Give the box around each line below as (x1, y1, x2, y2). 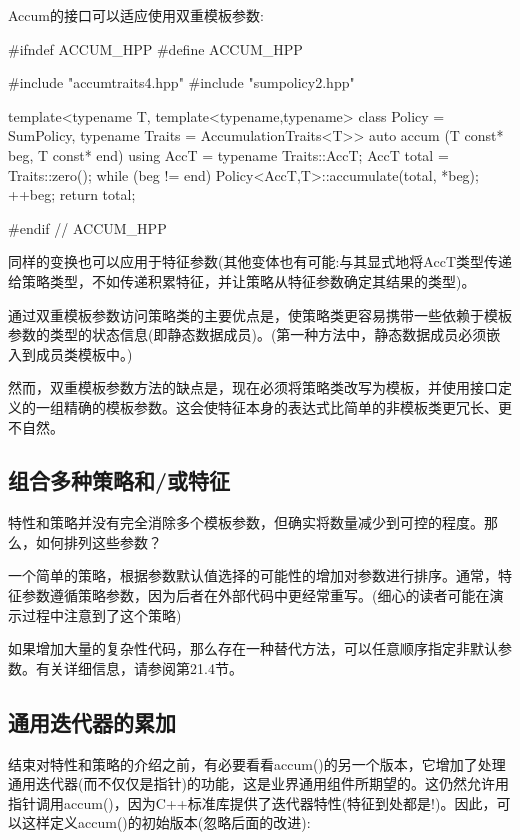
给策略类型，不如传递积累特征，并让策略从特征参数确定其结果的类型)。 (8, 270, 476, 291)
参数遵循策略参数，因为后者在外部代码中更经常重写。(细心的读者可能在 (21, 585, 490, 606)
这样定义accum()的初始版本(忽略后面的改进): (21, 812, 311, 833)
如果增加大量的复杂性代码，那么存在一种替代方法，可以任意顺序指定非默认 (8, 638, 498, 659)
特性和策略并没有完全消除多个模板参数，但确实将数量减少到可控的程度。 (8, 512, 484, 533)
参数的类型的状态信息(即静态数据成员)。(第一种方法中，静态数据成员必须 (8, 324, 487, 345)
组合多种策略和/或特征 (8, 465, 231, 496)
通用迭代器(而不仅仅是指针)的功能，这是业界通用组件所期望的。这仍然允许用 (8, 773, 509, 794)
